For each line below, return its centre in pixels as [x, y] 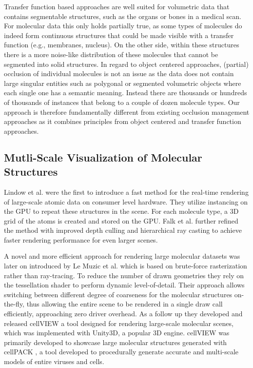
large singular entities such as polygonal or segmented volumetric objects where [123, 83]
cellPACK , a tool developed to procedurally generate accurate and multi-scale [121, 352]
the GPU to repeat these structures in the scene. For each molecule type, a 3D [121, 211]
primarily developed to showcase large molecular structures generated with [116, 342]
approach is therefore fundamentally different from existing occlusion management [127, 112]
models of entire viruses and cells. [54, 361]
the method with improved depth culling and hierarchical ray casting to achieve [123, 230]
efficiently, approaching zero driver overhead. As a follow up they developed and [123, 314]
